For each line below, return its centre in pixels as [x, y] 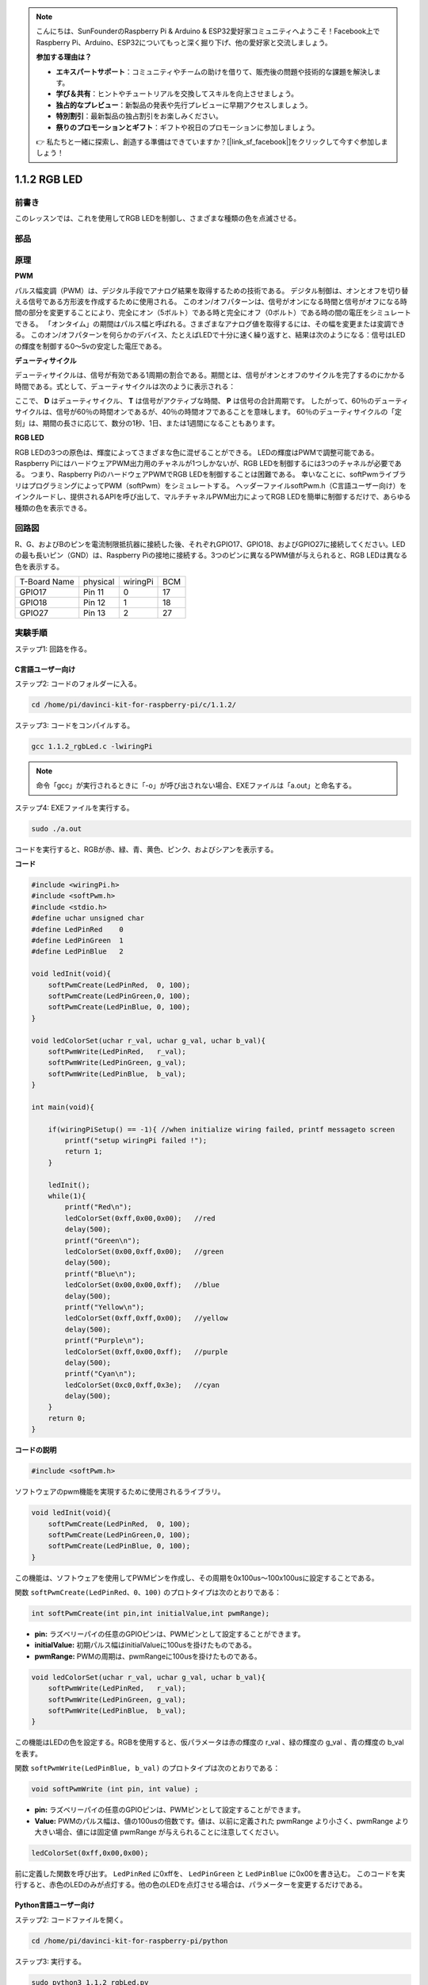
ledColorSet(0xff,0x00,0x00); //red [140, 1218]
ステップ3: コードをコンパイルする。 [75, 725]
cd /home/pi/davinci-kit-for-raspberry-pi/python [130, 1941]
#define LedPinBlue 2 [78, 952]
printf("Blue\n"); [100, 1274]
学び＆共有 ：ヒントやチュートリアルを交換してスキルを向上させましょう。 [177, 94]
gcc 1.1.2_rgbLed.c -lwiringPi [92, 746]
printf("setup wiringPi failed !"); [136, 1141]
